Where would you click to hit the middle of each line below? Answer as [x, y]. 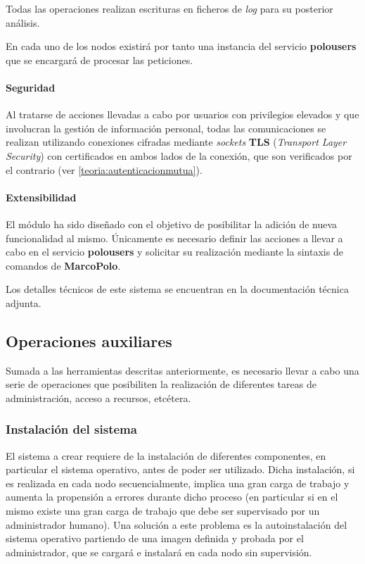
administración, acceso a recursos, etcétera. [98, 397]
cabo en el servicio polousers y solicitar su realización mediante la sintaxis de [174, 252]
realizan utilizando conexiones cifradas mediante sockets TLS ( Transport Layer [176, 142]
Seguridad [31, 87]
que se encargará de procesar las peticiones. [100, 59]
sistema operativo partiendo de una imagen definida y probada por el [155, 538]
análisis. [23, 22]
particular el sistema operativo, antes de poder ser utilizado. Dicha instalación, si [180, 469]
